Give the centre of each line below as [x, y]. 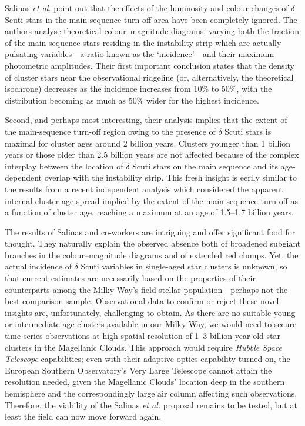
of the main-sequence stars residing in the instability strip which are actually [143, 42]
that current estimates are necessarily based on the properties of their [130, 278]
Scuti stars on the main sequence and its [205, 166]
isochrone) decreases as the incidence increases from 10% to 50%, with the [138, 89]
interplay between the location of [64, 166]
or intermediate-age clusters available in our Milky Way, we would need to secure [151, 324]
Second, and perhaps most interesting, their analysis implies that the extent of [146, 120]
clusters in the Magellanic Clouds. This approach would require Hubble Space [143, 347]
